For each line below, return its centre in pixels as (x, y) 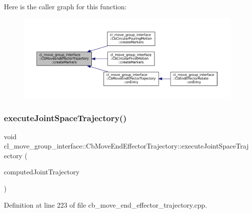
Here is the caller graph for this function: (65, 6)
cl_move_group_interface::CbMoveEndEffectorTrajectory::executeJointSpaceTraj (126, 146)
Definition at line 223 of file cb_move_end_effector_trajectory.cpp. (105, 204)
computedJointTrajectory (42, 172)
